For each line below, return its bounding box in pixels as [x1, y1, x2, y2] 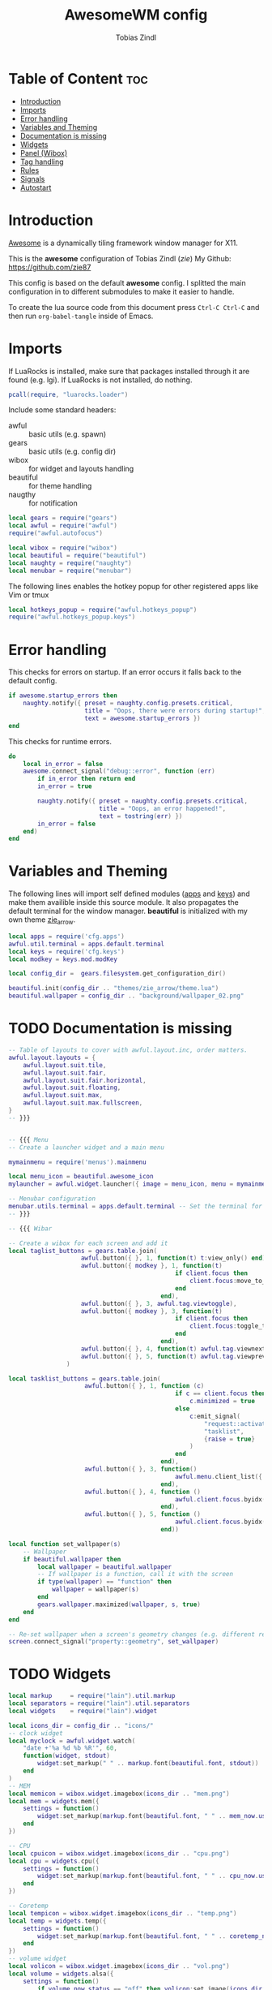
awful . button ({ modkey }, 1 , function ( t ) [80, 1262, 223, 1270]
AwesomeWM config [64, 6, 208, 24]
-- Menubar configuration [8, 1195, 96, 1203]
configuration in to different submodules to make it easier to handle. [8, 286, 235, 296]
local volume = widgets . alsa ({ [8, 1970, 114, 1978]
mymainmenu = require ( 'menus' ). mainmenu [8, 1158, 147, 1166]
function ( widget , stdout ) [23, 1751, 111, 1760]
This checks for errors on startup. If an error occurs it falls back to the [8, 667, 242, 677]
